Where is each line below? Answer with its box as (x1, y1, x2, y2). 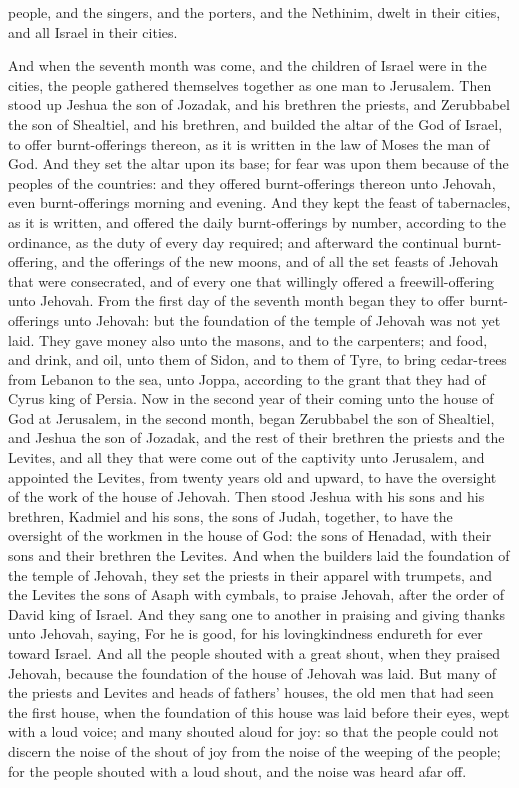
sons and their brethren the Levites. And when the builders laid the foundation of (8, 545, 510, 566)
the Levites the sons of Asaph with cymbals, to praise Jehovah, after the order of (8, 584, 505, 605)
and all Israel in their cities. (8, 21, 178, 42)
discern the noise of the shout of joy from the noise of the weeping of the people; (8, 740, 501, 761)
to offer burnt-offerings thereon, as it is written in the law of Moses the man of (8, 133, 490, 154)
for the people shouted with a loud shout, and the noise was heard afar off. (8, 760, 467, 781)
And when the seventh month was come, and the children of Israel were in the (8, 55, 487, 76)
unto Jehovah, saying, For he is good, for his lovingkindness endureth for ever (8, 623, 483, 644)
